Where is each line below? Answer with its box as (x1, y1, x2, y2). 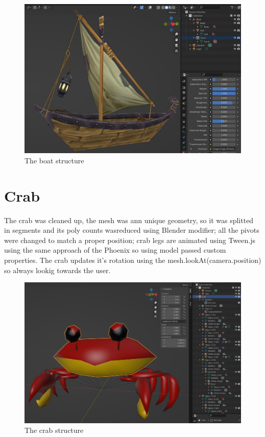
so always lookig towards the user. (4, 264, 111, 275)
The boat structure (25, 155, 84, 165)
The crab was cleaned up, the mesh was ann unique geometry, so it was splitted (4, 214, 254, 225)
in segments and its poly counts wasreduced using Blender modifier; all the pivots (4, 225, 259, 235)
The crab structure (25, 425, 84, 435)
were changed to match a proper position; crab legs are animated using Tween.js (4, 234, 256, 245)
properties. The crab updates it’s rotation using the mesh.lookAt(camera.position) (4, 255, 261, 265)
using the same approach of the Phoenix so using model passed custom (4, 245, 226, 255)
